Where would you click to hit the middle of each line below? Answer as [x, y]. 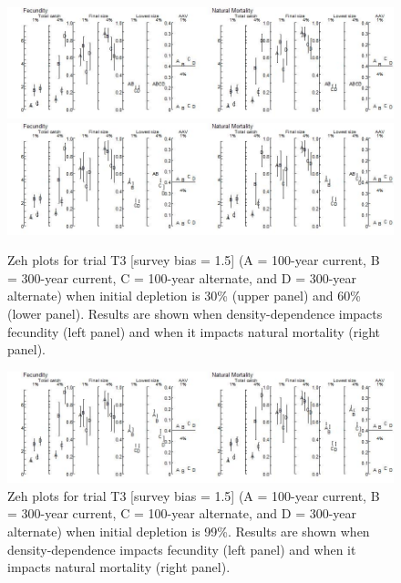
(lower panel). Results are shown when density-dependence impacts [195, 313]
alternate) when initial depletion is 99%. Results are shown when [189, 531]
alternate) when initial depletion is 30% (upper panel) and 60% [184, 296]
